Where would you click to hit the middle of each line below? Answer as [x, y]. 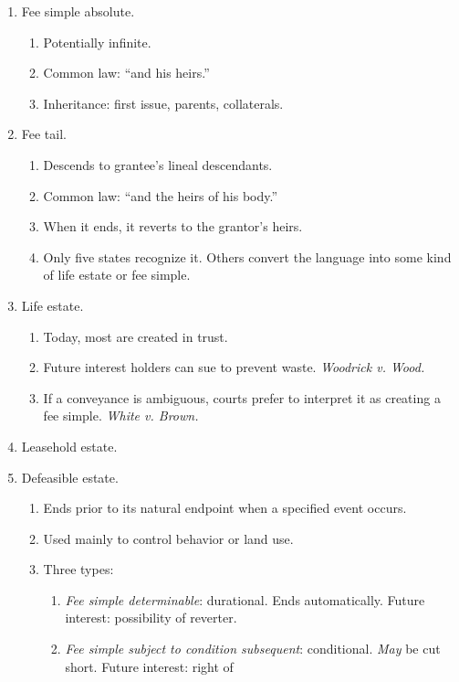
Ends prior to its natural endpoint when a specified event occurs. [225, 508]
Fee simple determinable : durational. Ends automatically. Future [245, 599]
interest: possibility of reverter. [151, 618]
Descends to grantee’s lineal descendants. [158, 164]
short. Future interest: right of [149, 666]
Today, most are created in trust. [136, 336]
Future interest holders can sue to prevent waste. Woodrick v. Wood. [234, 367]
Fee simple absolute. [78, 11]
